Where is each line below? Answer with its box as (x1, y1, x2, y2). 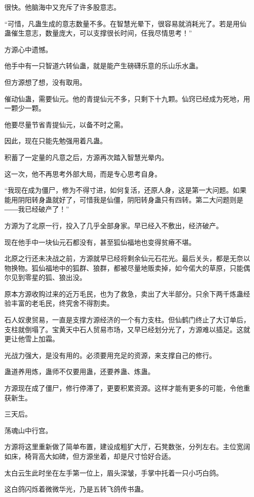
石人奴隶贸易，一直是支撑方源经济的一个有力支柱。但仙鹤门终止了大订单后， (4, 315, 250, 325)
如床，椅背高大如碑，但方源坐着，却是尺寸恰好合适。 (4, 451, 175, 461)
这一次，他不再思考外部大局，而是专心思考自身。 (4, 168, 161, 179)
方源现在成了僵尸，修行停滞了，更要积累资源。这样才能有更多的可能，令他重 (4, 383, 250, 393)
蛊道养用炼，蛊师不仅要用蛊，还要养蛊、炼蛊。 (4, 366, 155, 377)
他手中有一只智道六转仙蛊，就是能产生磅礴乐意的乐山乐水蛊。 (4, 60, 202, 71)
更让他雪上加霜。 (4, 334, 59, 344)
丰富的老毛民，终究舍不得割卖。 (11, 298, 114, 308)
